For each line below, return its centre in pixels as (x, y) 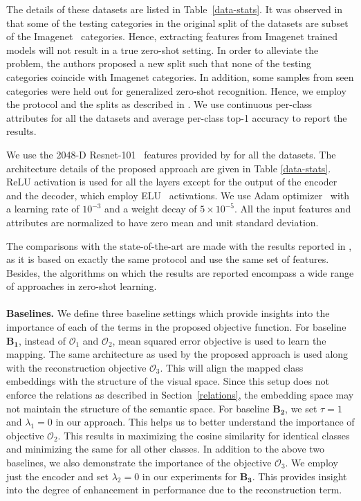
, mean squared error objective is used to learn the (219, 340)
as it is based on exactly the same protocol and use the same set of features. (168, 259)
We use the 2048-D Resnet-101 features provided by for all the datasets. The (171, 154)
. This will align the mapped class (232, 367)
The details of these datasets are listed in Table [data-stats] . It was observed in (175, 9)
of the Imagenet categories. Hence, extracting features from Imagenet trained (172, 36)
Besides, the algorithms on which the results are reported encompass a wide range (180, 272)
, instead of (42, 340)
